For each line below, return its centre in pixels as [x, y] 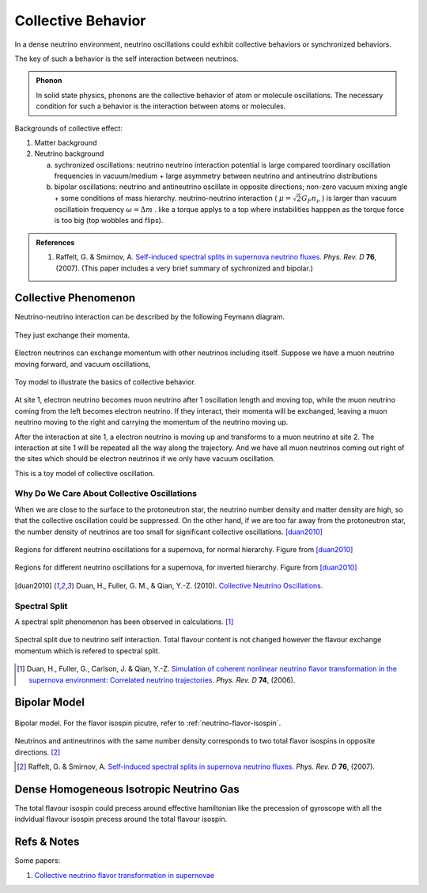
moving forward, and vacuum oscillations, [83, 364]
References [55, 242]
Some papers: [38, 861]
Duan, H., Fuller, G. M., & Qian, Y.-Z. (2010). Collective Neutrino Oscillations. [200, 585]
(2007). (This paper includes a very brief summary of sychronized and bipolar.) [185, 268]
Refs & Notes [47, 842]
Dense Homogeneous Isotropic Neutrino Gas [127, 789]
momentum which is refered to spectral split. [87, 651]
